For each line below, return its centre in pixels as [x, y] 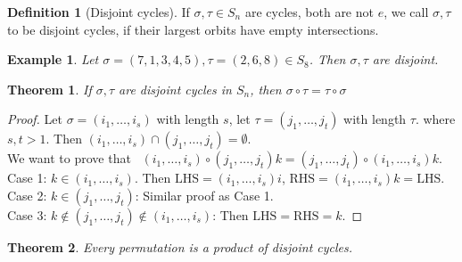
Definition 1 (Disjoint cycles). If [99, 12]
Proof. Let [35, 119]
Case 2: [27, 195]
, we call [406, 12]
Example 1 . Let [53, 59]
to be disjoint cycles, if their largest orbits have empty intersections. [193, 29]
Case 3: [27, 214]
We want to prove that [69, 158]
